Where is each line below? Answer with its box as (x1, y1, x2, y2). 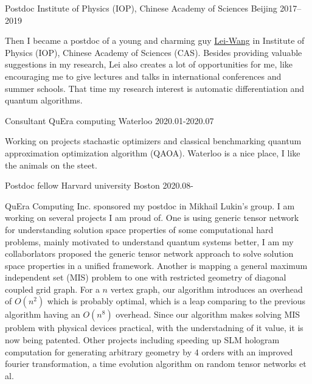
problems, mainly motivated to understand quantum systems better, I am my (5, 235, 294, 248)
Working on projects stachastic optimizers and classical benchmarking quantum (5, 134, 302, 147)
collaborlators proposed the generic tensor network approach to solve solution (5, 247, 294, 260)
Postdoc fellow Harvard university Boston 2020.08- (5, 179, 193, 192)
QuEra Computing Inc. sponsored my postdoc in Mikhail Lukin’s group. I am (5, 199, 295, 212)
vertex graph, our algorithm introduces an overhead (110, 282, 303, 295)
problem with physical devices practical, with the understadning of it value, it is (5, 321, 303, 334)
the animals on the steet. (5, 158, 97, 171)
